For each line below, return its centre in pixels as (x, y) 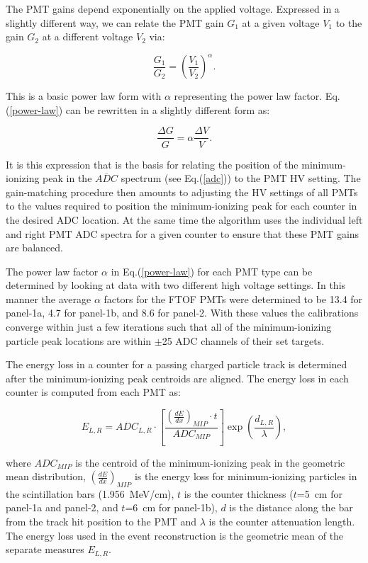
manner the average (49, 298)
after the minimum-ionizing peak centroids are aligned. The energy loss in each (177, 378)
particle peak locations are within (79, 340)
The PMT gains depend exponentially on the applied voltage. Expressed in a (173, 8)
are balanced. (34, 248)
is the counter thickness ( (239, 493)
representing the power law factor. (248, 96)
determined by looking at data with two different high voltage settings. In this (176, 285)
